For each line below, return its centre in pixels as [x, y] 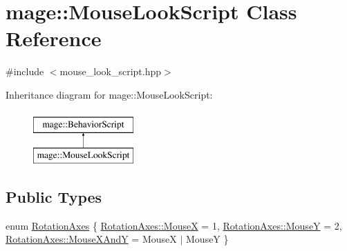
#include [25, 71]
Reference [54, 38]
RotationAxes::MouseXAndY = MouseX [91, 239]
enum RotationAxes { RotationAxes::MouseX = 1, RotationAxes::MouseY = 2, [174, 225]
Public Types [54, 197]
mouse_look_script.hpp [111, 71]
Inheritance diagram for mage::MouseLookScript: [109, 94]
